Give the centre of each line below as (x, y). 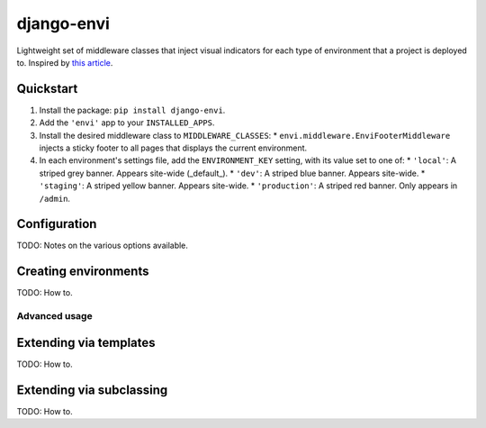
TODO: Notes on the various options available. (103, 246)
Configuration (57, 224)
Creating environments (83, 272)
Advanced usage (55, 316)
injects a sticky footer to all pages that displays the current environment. (173, 148)
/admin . (55, 198)
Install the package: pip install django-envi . (132, 110)
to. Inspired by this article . (65, 62)
